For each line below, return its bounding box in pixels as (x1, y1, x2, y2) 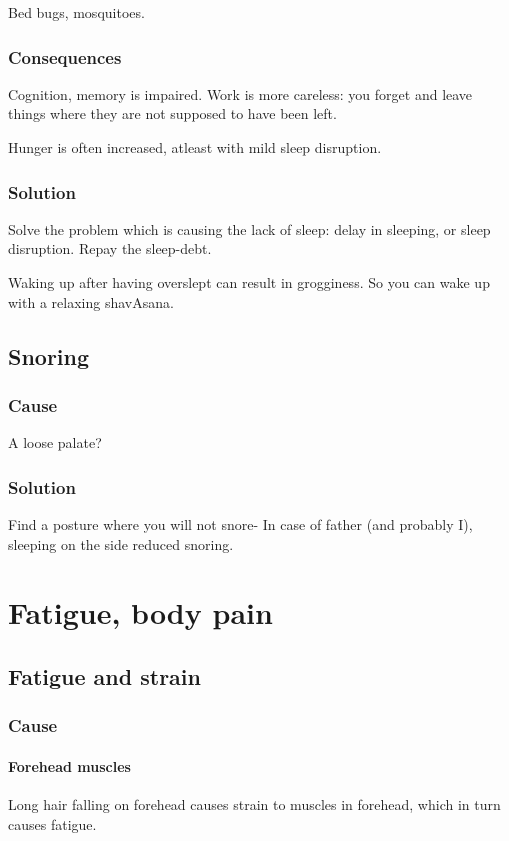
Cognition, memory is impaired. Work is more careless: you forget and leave (8, 83, 473, 104)
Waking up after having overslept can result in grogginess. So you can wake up (8, 272, 490, 292)
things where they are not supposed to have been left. (8, 103, 337, 124)
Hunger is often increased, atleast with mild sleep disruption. (8, 137, 382, 157)
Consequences (8, 44, 122, 69)
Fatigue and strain (8, 660, 201, 691)
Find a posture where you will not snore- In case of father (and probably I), (8, 514, 473, 534)
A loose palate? (8, 432, 102, 453)
